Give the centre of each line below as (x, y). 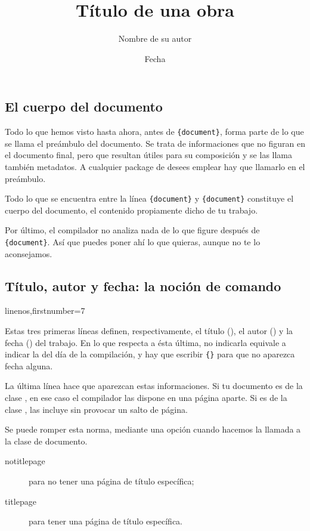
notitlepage (25, 461)
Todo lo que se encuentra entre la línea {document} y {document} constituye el (149, 198)
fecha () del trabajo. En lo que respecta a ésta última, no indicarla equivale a (145, 342)
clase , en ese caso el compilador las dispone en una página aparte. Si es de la (146, 398)
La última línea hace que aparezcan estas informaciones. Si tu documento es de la (154, 386)
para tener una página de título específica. (106, 521)
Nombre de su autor (155, 38)
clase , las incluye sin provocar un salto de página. (96, 409)
